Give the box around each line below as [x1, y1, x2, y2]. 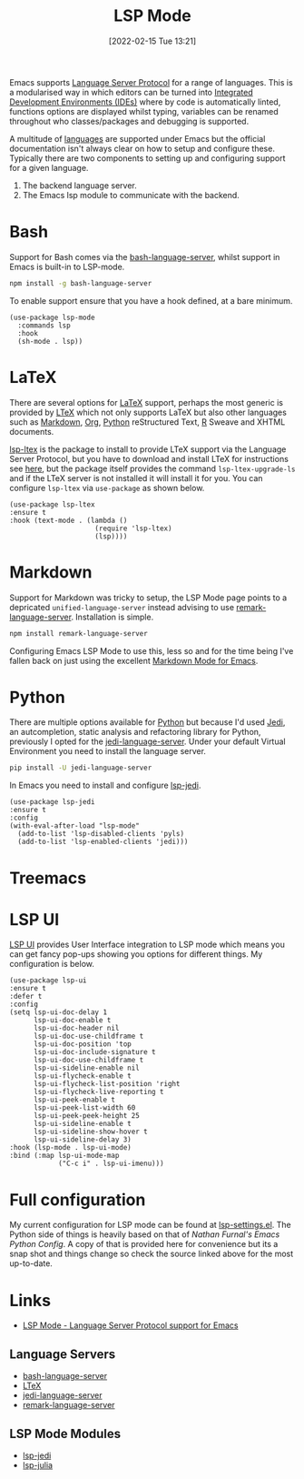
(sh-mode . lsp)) [17, 337, 83, 346]
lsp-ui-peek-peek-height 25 [33, 1112, 141, 1121]
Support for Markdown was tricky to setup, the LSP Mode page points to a [9, 592, 288, 603]
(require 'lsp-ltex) [94, 524, 172, 533]
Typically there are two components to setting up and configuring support [9, 152, 286, 164]
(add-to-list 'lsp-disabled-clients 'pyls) [17, 830, 184, 839]
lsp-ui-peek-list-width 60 [33, 1103, 136, 1112]
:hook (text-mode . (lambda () [9, 516, 128, 525]
